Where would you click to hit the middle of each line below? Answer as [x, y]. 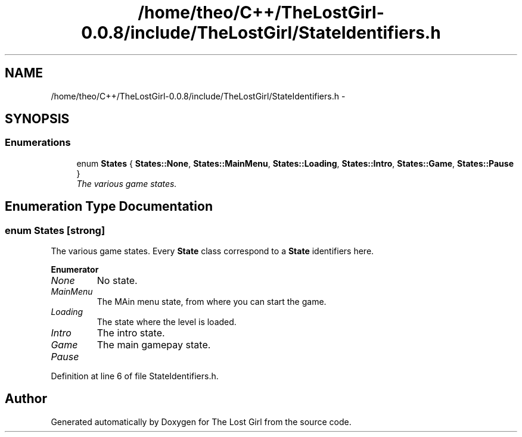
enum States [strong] [55, 230]
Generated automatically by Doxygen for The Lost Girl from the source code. [201, 422]
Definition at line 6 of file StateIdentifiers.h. [135, 376]
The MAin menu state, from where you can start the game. [212, 302]
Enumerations [38, 143]
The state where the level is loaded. [167, 322]
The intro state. [131, 333]
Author [26, 399]
